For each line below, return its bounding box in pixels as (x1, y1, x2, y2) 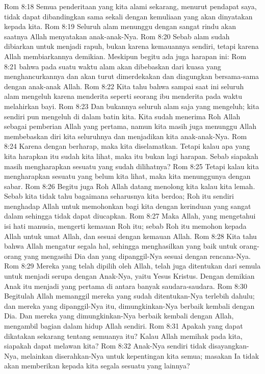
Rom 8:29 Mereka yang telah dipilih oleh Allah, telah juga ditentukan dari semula (4, 260, 261, 271)
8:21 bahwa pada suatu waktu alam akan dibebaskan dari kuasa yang (4, 61, 221, 71)
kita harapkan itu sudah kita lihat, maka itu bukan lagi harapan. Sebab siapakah (4, 150, 258, 161)
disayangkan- (208, 340, 249, 351)
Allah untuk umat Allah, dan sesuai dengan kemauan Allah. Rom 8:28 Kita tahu (4, 230, 257, 241)
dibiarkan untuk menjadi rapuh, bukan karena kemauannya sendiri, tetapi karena (4, 41, 259, 51)
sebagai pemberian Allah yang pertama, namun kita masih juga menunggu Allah (4, 121, 256, 131)
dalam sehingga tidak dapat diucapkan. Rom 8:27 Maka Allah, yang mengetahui (4, 210, 256, 221)
